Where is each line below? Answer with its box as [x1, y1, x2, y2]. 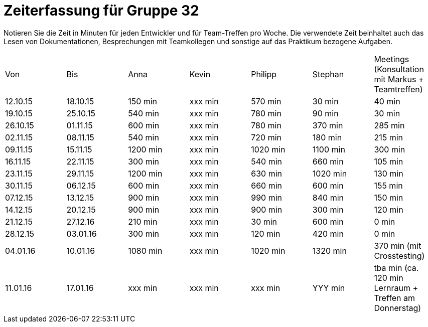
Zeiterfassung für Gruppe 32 [4, 2, 199, 19]
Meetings [374, 54, 409, 64]
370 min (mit [374, 240, 421, 251]
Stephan [312, 69, 344, 79]
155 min [374, 180, 403, 191]
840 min [312, 192, 344, 203]
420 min [312, 228, 344, 239]
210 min [128, 216, 158, 227]
